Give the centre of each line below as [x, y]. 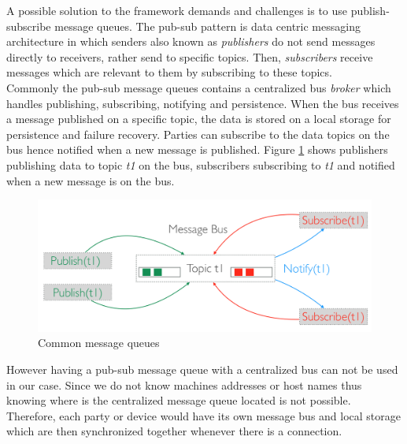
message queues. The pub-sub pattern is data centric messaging [207, 26]
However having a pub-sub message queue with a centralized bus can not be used [202, 369]
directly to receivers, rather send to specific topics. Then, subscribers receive [190, 56]
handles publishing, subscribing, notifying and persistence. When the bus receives [203, 103]
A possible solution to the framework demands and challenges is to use [177, 10]
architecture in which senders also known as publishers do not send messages [191, 41]
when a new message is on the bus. [91, 180]
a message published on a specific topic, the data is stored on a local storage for [199, 119]
